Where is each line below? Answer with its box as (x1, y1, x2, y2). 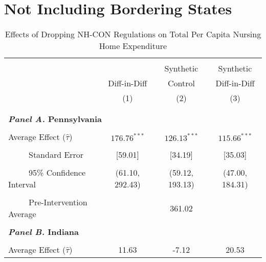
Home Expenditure (99, 40, 167, 52)
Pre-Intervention (29, 196, 87, 208)
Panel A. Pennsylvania (8, 113, 102, 125)
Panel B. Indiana (8, 226, 79, 238)
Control (167, 77, 195, 89)
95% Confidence (29, 166, 86, 179)
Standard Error (29, 149, 84, 161)
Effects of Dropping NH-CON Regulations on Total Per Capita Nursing (5, 28, 261, 40)
